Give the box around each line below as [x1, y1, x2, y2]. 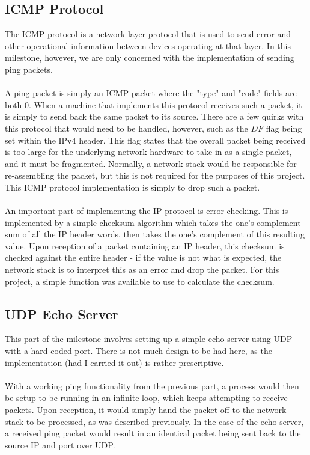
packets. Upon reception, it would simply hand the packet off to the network [5, 403, 287, 416]
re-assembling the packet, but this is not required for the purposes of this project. [5, 169, 305, 182]
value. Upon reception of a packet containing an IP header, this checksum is [5, 239, 285, 252]
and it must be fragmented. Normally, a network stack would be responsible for [5, 157, 297, 169]
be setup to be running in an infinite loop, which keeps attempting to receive [5, 391, 288, 404]
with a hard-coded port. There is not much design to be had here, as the [5, 344, 272, 357]
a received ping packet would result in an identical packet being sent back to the [5, 427, 301, 439]
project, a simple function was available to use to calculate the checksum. [5, 275, 275, 287]
